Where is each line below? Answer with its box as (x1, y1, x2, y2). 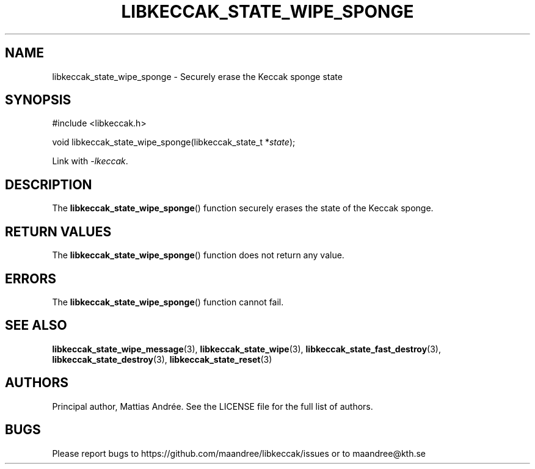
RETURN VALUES (5, 224, 112, 239)
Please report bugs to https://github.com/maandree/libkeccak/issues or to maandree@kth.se (52, 448, 426, 459)
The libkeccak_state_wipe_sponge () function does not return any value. (52, 250, 344, 261)
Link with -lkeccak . (52, 156, 128, 167)
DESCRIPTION (5, 176, 92, 192)
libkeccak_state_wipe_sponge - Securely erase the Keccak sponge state (52, 71, 343, 82)
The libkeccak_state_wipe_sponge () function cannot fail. (52, 296, 284, 307)
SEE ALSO (5, 318, 67, 333)
